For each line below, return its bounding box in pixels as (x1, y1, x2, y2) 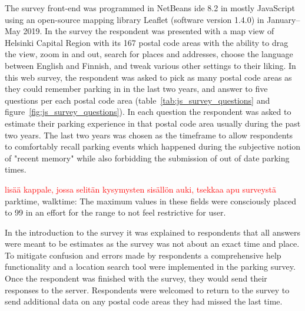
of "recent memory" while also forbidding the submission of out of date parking (5, 151, 290, 164)
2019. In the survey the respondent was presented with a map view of (23, 25, 274, 37)
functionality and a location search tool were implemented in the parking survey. (5, 260, 296, 273)
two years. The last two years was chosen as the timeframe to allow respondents (5, 128, 293, 141)
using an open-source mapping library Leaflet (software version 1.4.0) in (5, 13, 264, 25)
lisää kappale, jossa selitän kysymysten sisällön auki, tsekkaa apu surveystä (5, 183, 276, 195)
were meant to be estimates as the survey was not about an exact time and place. (5, 237, 300, 250)
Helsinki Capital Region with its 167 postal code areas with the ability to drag (5, 36, 289, 48)
